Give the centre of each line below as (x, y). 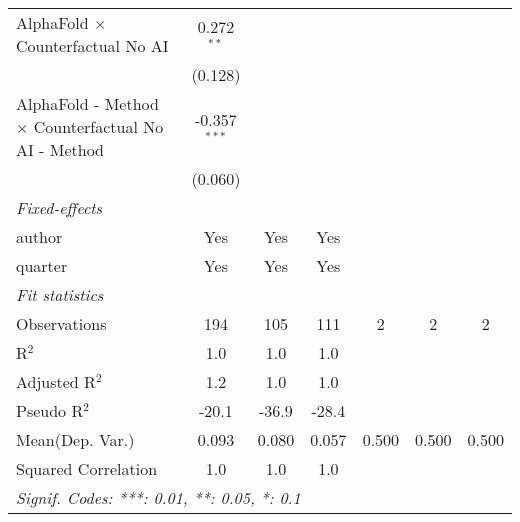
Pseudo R (50, 410)
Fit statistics (60, 294)
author (39, 236)
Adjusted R (56, 381)
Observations (61, 323)
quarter (42, 265)
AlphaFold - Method (87, 103)
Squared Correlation (87, 468)
